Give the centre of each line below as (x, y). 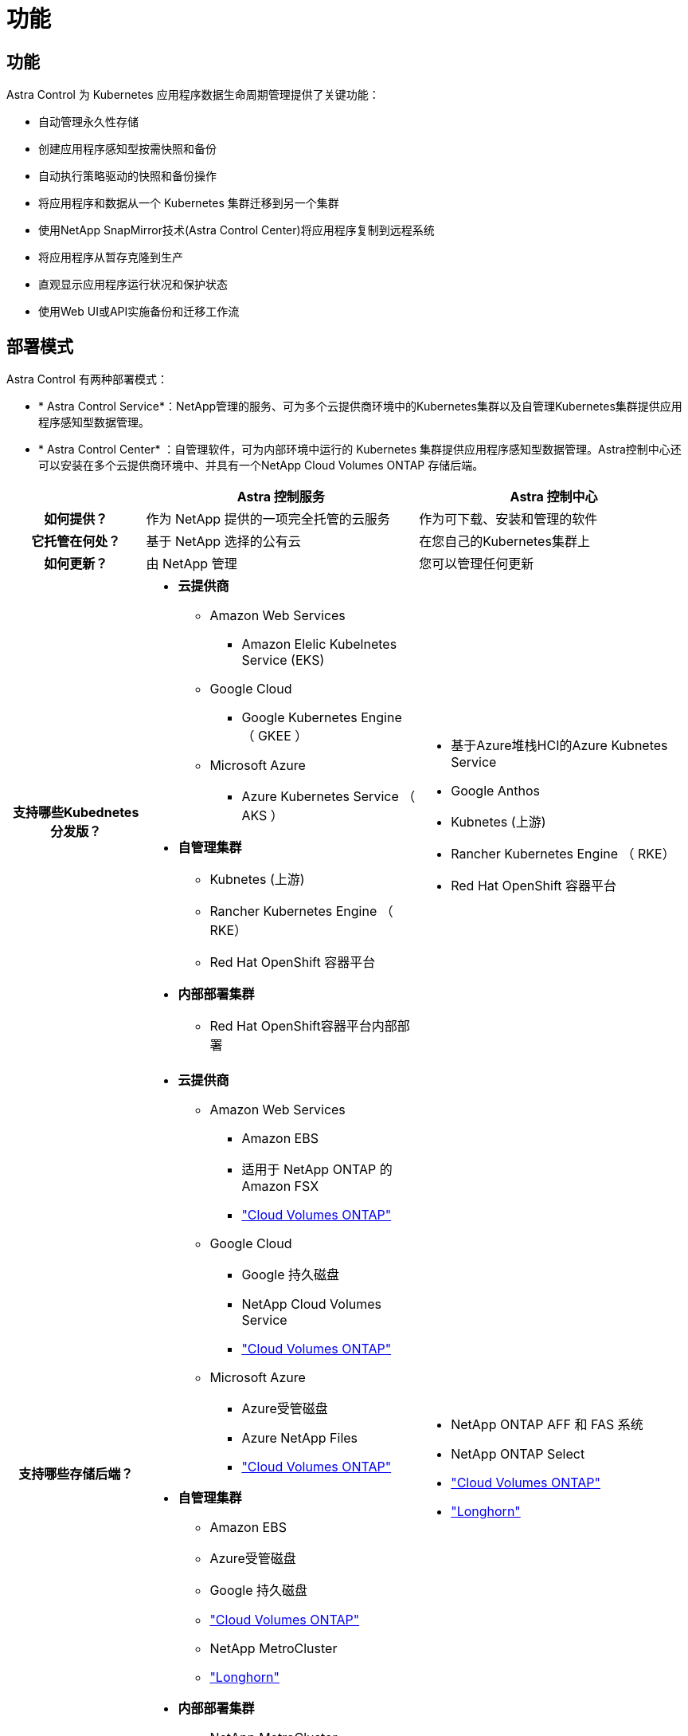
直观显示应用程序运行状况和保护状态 (133, 285)
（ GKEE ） (275, 736)
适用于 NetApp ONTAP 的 (317, 1170)
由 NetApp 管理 (192, 564)
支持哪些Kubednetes (76, 813)
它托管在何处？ (76, 542)
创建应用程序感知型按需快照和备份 (127, 149)
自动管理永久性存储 (88, 122)
